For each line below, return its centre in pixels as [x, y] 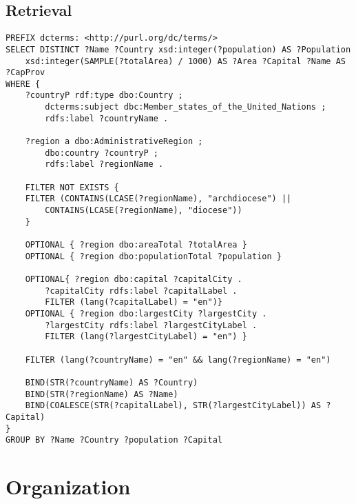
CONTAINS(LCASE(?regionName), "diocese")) [144, 211]
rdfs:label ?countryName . [107, 118]
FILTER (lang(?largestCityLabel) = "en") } [146, 337]
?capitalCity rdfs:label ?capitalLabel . [141, 291]
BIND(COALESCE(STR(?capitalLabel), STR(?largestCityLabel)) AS [173, 406]
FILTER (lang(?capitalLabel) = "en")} [134, 302]
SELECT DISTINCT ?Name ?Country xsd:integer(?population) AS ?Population [178, 49]
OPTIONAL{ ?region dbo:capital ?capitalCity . [134, 279]
